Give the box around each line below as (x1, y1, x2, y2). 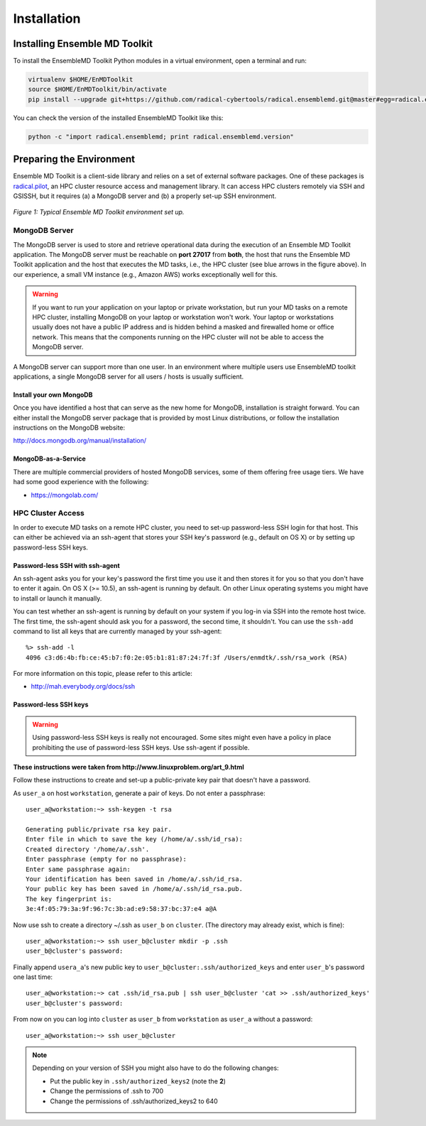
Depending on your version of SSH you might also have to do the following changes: (32, 1064, 280, 1072)
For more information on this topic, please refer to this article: (13, 669, 193, 678)
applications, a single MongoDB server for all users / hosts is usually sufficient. (13, 372, 244, 381)
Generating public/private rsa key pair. (26, 825, 172, 833)
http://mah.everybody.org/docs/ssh (31, 682, 136, 691)
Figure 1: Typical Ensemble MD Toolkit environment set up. (13, 208, 185, 217)
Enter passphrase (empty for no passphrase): (26, 856, 187, 863)
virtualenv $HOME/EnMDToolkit (28, 75, 133, 84)
